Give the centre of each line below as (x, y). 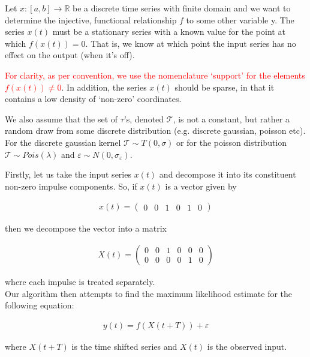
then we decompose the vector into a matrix (86, 228)
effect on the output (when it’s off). (70, 55)
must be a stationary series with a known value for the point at (169, 31)
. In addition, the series (104, 87)
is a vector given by (201, 186)
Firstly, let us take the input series (68, 174)
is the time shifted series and (124, 346)
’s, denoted (144, 118)
